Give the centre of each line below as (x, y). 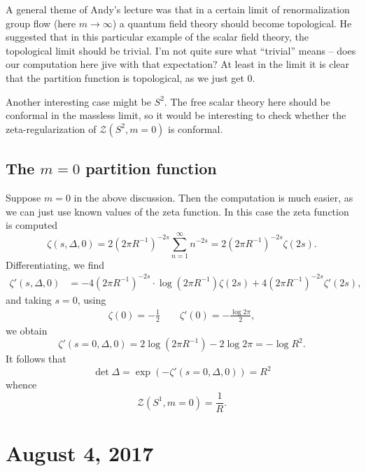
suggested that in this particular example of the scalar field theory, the (157, 37)
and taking (29, 299)
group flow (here (41, 23)
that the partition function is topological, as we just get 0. (131, 77)
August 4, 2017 (80, 453)
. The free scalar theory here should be (247, 101)
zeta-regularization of (51, 128)
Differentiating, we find (55, 264)
